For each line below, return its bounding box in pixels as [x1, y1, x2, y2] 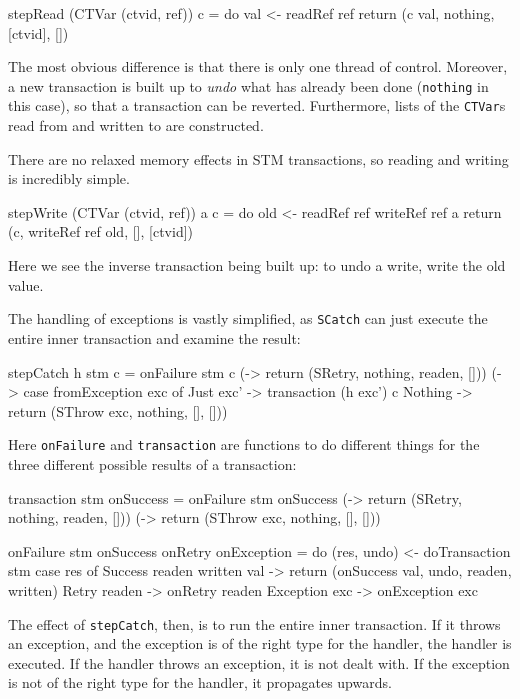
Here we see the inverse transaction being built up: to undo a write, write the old [8, 255, 506, 276]
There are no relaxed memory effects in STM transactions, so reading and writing [8, 148, 509, 169]
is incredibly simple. [8, 168, 130, 189]
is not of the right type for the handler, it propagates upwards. [8, 672, 392, 693]
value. [8, 274, 44, 295]
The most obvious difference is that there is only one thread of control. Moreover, [8, 56, 508, 77]
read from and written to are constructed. [8, 115, 264, 136]
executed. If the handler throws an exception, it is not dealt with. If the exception [8, 652, 510, 673]
